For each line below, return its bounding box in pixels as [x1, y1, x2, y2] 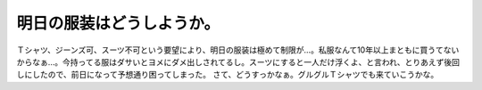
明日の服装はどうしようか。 [16, 13, 220, 33]
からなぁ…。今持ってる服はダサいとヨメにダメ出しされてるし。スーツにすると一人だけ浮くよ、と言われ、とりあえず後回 [16, 56, 460, 67]
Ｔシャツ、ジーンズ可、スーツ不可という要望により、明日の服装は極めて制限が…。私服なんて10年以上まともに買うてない [16, 45, 460, 55]
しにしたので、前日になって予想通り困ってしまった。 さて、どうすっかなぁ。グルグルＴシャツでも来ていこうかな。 [16, 70, 439, 80]
